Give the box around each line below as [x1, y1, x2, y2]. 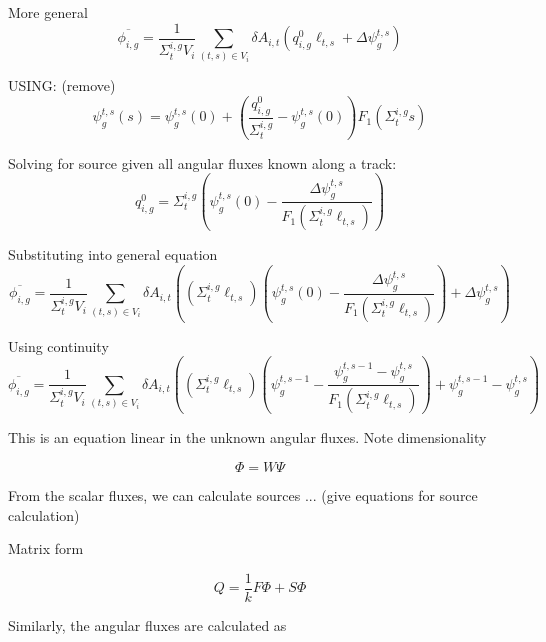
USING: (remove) [8, 75, 116, 96]
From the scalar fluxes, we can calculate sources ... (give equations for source [8, 484, 478, 505]
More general [8, 2, 88, 22]
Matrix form [8, 538, 84, 559]
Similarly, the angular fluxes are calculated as [8, 614, 287, 635]
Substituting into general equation [8, 244, 218, 265]
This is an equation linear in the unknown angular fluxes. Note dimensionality [8, 427, 487, 448]
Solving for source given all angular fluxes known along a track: [8, 152, 397, 173]
